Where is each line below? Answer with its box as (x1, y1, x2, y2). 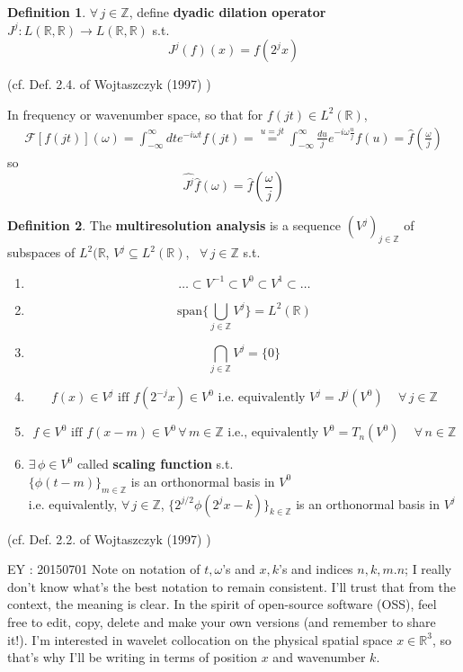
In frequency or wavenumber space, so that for (7, 104, 263, 123)
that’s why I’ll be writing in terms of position (7, 648, 257, 667)
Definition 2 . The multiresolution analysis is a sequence (7, 216, 342, 235)
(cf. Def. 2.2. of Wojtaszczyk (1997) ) (7, 529, 211, 548)
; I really (405, 560, 452, 578)
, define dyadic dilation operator (129, 3, 326, 21)
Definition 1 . (7, 3, 86, 21)
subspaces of (7, 243, 76, 262)
